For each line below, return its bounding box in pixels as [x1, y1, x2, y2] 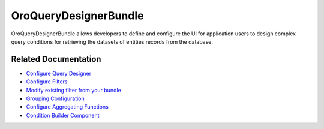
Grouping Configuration [26, 95, 85, 102]
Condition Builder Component [26, 112, 100, 119]
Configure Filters [26, 78, 68, 85]
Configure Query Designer [26, 70, 92, 77]
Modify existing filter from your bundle [26, 86, 121, 94]
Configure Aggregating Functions [26, 103, 109, 110]
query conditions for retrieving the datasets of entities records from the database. [11, 38, 213, 45]
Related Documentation [11, 54, 101, 64]
